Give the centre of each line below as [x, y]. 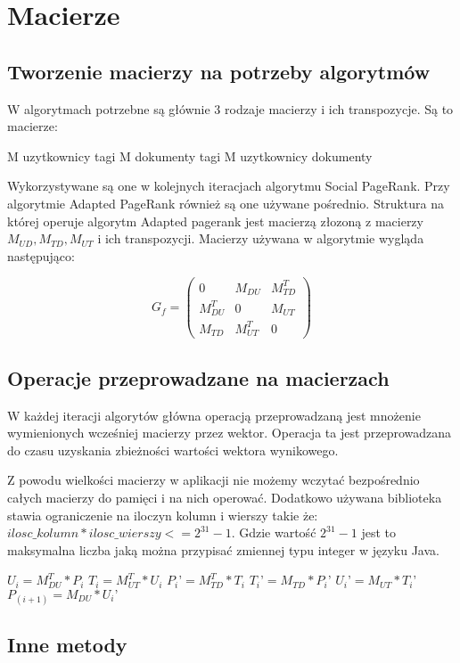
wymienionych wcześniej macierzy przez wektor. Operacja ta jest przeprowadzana [230, 433]
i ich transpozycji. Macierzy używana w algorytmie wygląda [261, 238]
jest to [378, 532]
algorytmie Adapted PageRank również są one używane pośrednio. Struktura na [226, 203]
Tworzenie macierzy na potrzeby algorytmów [219, 71]
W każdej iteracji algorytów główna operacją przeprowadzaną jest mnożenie [214, 415]
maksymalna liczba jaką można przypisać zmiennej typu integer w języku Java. [223, 549]
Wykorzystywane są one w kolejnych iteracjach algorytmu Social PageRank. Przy [229, 186]
